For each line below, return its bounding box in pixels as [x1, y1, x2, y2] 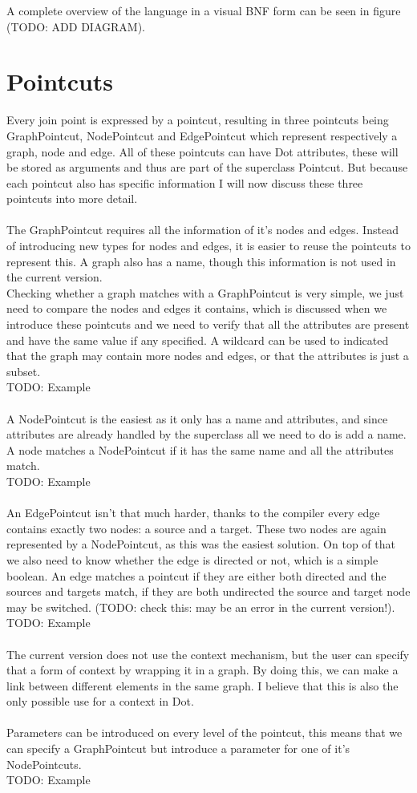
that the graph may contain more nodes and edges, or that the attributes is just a [6, 347, 409, 364]
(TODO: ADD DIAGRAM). [6, 18, 145, 34]
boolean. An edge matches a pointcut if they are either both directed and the [6, 567, 387, 584]
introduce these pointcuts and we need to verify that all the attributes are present [6, 316, 410, 333]
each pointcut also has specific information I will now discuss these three [6, 174, 363, 191]
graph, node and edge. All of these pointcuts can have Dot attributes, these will [6, 143, 399, 160]
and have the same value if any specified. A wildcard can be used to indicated [6, 331, 389, 348]
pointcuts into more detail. [6, 190, 138, 207]
